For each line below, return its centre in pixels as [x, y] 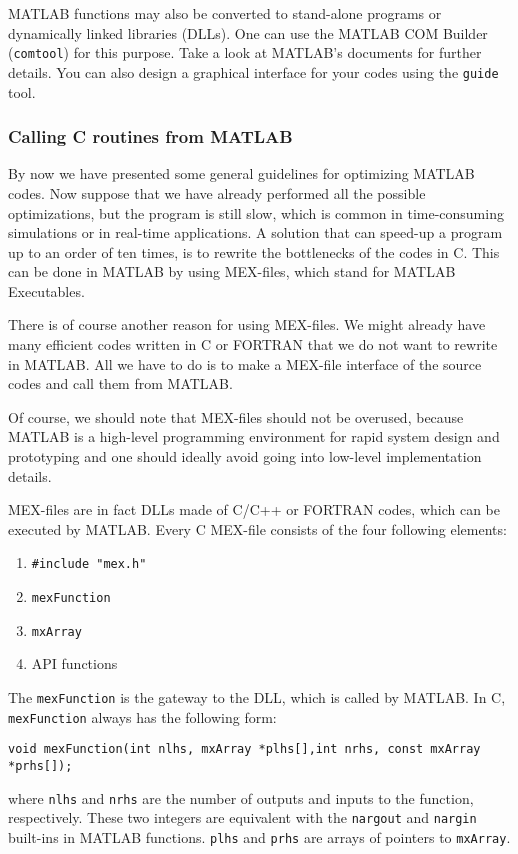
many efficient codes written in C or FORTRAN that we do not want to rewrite [253, 344]
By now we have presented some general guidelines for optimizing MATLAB [241, 173]
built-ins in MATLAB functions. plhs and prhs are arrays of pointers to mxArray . [259, 836]
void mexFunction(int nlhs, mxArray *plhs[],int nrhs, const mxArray [244, 749]
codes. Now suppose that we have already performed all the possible [217, 192]
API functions [74, 663]
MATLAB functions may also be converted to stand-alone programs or [225, 13]
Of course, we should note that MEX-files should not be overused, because [236, 416]
